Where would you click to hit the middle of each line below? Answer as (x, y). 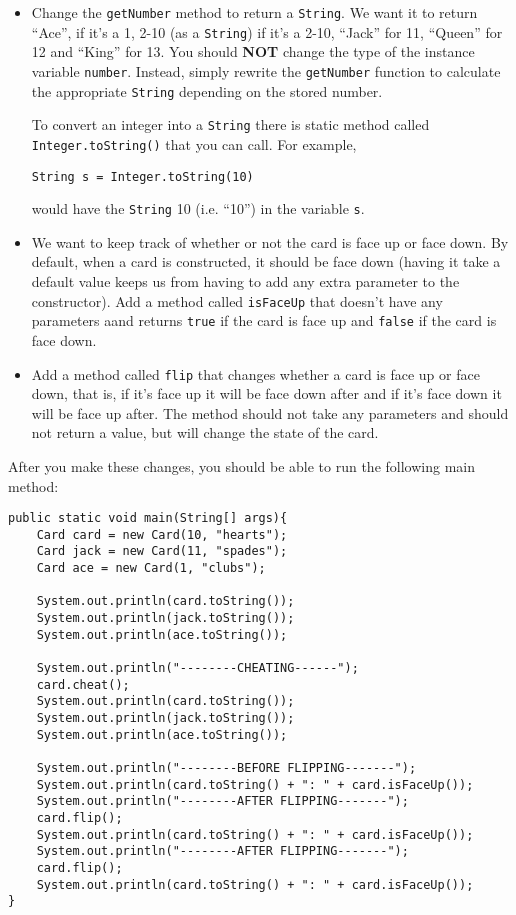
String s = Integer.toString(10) (142, 176)
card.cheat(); (83, 684)
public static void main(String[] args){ (148, 518)
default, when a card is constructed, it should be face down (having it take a (266, 261)
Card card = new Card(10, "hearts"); (162, 534)
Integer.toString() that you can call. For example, (194, 143)
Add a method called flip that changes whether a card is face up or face (255, 373)
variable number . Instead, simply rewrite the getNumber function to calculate (266, 70)
